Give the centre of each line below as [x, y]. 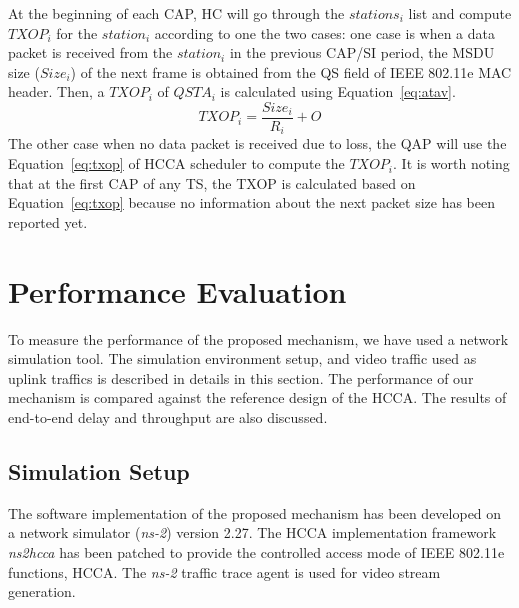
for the [77, 32]
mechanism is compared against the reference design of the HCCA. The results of [257, 397]
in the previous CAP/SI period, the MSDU [362, 52]
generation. [42, 591]
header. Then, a [56, 91]
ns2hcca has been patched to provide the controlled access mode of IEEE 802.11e [256, 551]
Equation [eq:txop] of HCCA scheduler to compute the [176, 163]
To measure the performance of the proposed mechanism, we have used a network [258, 338]
